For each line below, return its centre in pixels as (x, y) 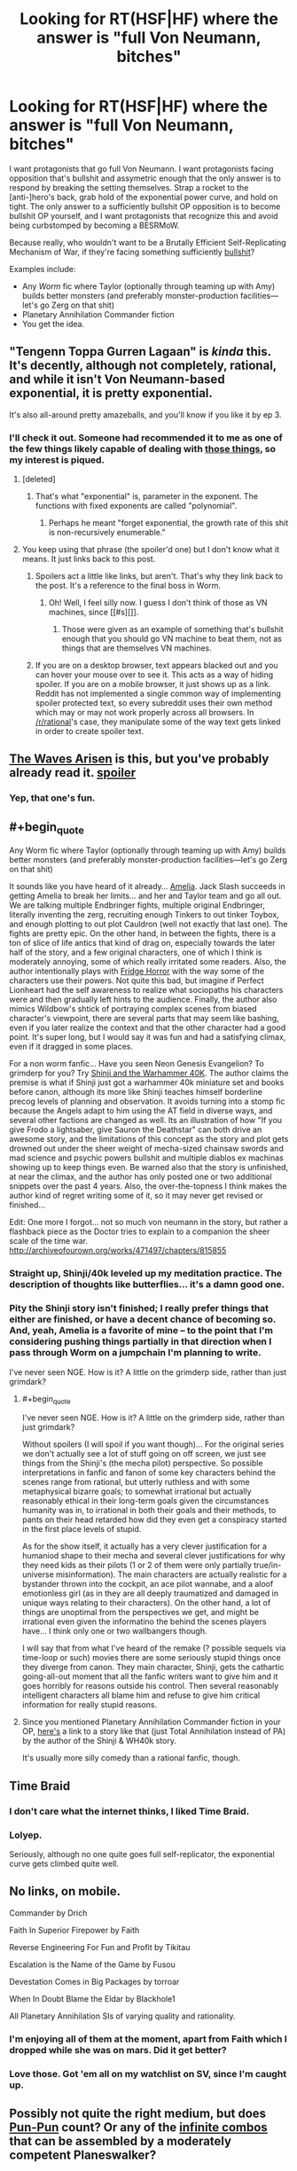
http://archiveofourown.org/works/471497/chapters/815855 (118, 1251)
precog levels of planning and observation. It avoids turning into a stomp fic (147, 1101)
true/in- (268, 1566)
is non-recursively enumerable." (107, 533)
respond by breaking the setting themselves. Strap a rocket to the (129, 187)
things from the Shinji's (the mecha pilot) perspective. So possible (142, 1464)
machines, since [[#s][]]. (94, 613)
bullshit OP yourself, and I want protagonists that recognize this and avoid (144, 215)
